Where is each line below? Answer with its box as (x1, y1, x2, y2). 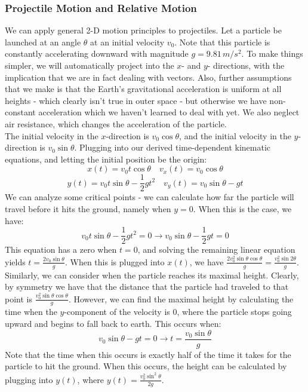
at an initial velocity (90, 35, 165, 48)
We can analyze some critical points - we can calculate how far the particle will (5, 191, 294, 203)
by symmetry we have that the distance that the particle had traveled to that (5, 280, 289, 293)
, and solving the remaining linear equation (137, 243, 295, 256)
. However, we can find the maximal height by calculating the (68, 292, 294, 305)
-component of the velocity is (64, 305, 170, 318)
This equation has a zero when (5, 243, 117, 256)
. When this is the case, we (193, 203, 292, 215)
